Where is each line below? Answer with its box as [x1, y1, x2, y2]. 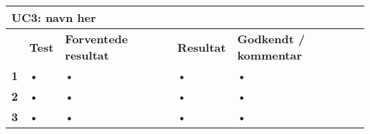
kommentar [237, 47, 302, 63]
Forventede [65, 30, 128, 47]
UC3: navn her [11, 9, 96, 26]
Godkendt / [237, 30, 305, 47]
